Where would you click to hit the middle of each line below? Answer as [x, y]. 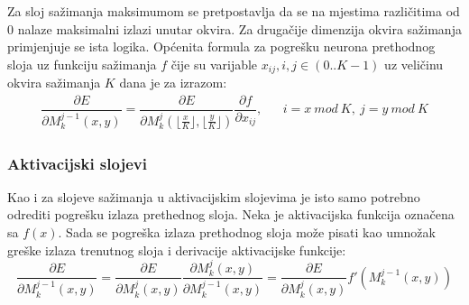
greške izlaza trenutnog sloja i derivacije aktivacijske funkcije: [177, 250]
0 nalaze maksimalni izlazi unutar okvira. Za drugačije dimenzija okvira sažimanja [234, 28]
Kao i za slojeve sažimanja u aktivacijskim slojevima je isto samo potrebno [214, 196]
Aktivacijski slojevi [77, 163]
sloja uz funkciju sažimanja [82, 64]
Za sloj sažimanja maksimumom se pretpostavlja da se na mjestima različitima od [234, 11]
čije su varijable [214, 64]
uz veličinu [414, 64]
